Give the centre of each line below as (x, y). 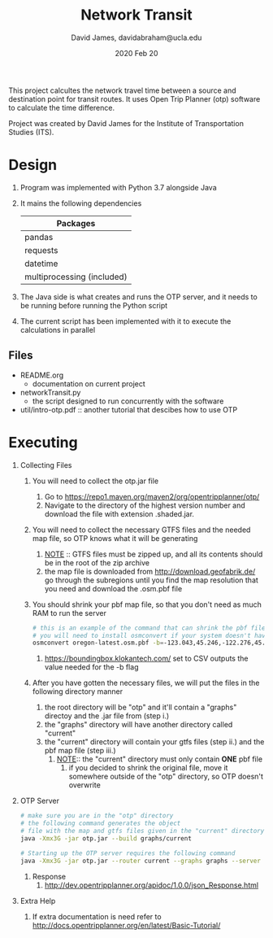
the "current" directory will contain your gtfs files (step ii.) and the (154, 742)
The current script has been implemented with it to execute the (126, 321)
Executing (43, 442)
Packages (76, 223)
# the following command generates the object (100, 823)
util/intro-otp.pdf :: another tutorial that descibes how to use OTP (129, 409)
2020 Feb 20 (136, 53)
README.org (42, 375)
